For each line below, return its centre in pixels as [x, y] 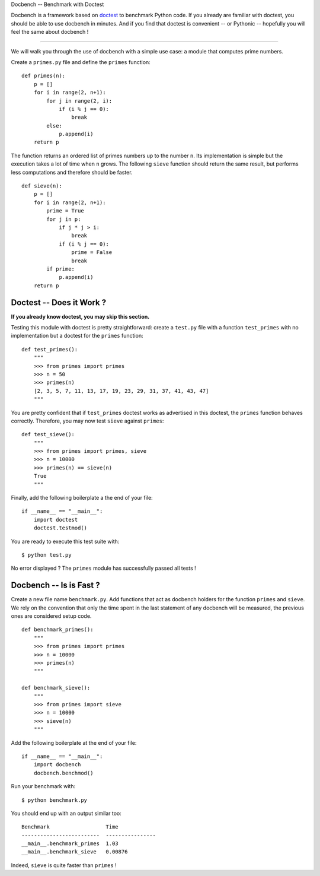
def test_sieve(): [48, 434]
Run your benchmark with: [43, 786]
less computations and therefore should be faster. [72, 172]
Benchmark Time [70, 827]
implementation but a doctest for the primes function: [77, 336]
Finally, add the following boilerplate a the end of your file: [82, 498]
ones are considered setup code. [51, 616]
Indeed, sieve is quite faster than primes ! [64, 865]
